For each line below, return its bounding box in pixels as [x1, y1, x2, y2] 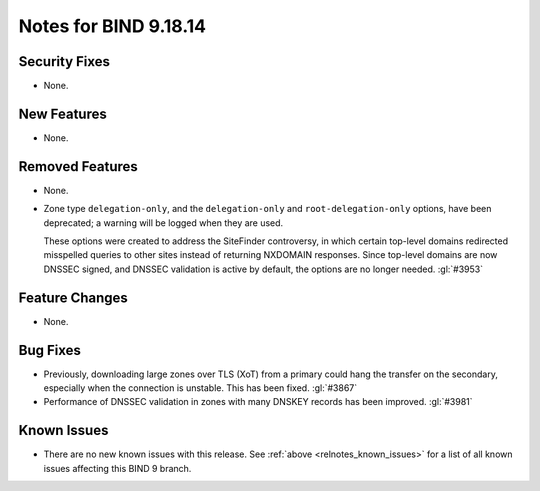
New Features [18, 105, 107, 122]
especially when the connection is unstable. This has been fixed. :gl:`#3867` [43, 382, 358, 394]
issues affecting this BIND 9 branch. [43, 462, 192, 474]
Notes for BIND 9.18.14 [18, 15, 207, 37]
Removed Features [18, 158, 139, 175]
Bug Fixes [18, 341, 82, 359]
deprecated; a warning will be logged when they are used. [43, 216, 284, 229]
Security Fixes [18, 53, 110, 70]
